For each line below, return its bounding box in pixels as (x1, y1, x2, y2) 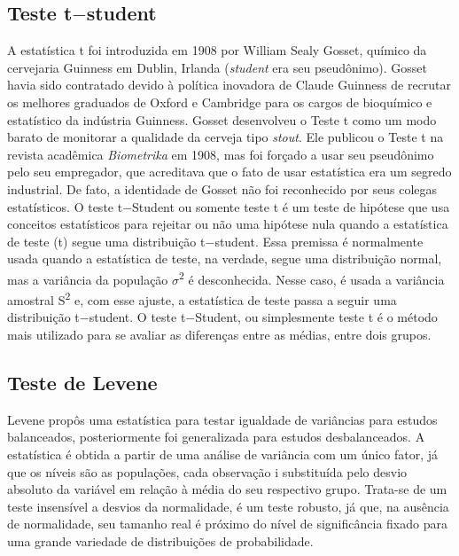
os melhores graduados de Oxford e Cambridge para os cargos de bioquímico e (7, 92, 432, 111)
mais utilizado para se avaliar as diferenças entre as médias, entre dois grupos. (7, 325, 432, 344)
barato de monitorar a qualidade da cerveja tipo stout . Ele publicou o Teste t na (7, 128, 444, 146)
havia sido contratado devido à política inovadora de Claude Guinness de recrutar (7, 75, 452, 94)
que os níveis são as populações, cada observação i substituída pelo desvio (7, 462, 408, 481)
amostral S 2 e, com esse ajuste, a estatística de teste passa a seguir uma (7, 288, 397, 309)
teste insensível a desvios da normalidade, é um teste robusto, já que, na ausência (7, 497, 449, 515)
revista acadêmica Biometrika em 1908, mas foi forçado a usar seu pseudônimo (7, 145, 434, 163)
